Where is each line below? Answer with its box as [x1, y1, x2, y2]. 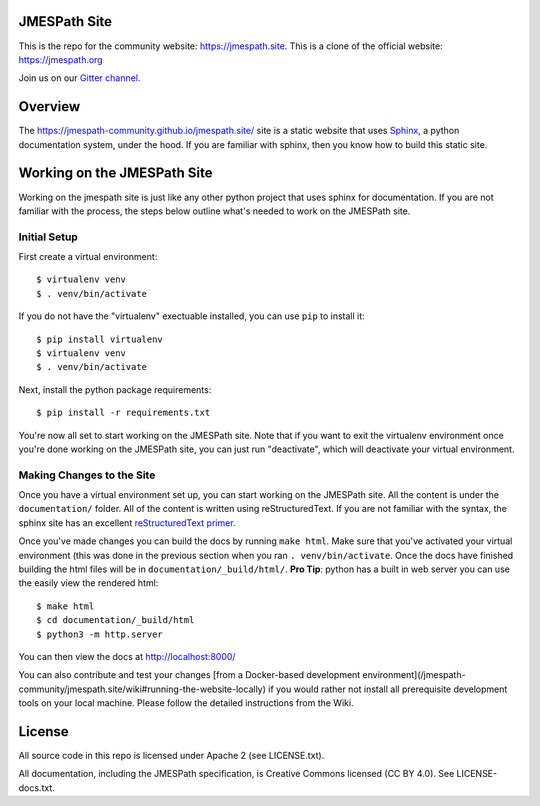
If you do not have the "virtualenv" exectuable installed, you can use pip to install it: [18, 310, 365, 322]
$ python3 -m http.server [36, 628, 164, 640]
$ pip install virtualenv [36, 333, 164, 345]
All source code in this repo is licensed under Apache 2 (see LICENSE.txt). [18, 750, 325, 762]
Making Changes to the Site [18, 468, 156, 482]
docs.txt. [18, 781, 55, 794]
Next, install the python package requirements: [18, 383, 212, 395]
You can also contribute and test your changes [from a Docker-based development [18, 669, 361, 681]
